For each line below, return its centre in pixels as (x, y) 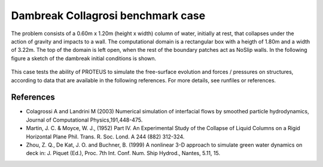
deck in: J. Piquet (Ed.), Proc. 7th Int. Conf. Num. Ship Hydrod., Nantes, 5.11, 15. (123, 153)
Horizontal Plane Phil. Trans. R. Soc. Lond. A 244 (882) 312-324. (105, 137)
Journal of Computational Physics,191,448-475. (84, 120)
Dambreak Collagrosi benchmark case (108, 16)
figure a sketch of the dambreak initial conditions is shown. (84, 58)
